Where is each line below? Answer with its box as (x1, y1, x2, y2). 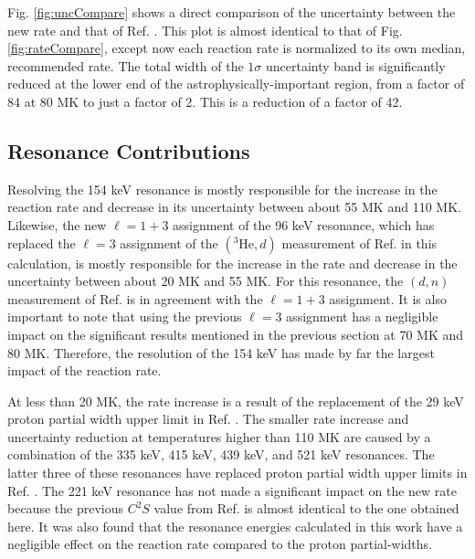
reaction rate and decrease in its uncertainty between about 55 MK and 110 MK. (7, 197, 461, 216)
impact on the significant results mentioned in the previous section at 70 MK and (7, 324, 464, 343)
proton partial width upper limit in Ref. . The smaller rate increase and (7, 409, 409, 428)
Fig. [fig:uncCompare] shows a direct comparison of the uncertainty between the (7, 3, 456, 21)
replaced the (7, 233, 76, 252)
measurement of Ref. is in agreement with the (7, 289, 263, 308)
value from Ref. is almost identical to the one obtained (153, 499, 459, 518)
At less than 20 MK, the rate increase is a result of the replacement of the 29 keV (7, 391, 464, 410)
